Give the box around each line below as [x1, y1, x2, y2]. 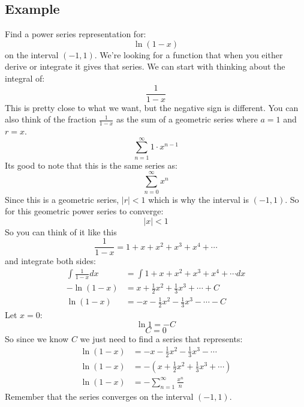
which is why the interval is [148, 193, 249, 205]
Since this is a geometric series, [5, 193, 119, 205]
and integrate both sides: [5, 255, 96, 267]
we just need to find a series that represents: [80, 332, 243, 345]
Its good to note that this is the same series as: [5, 158, 177, 171]
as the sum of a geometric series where [116, 113, 258, 125]
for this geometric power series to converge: [5, 205, 164, 217]
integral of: [5, 71, 45, 84]
